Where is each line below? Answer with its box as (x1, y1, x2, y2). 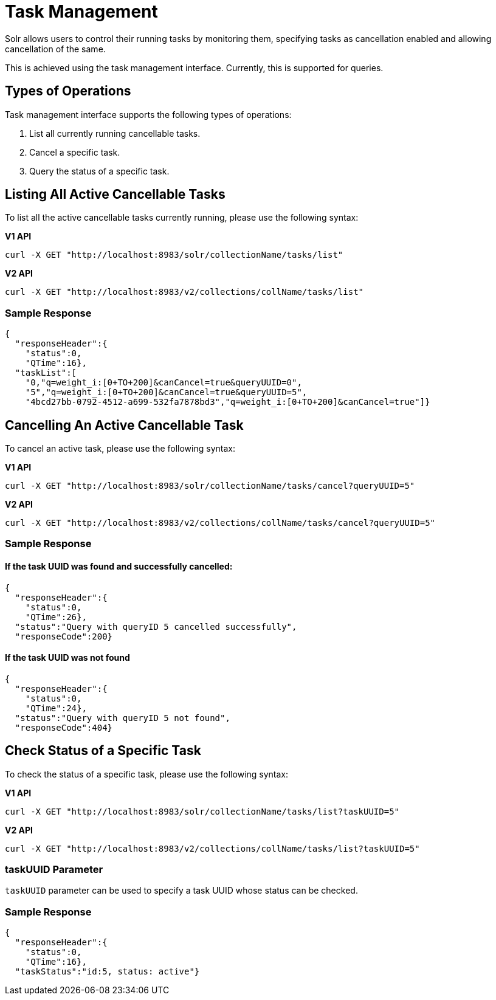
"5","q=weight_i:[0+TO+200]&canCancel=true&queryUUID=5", (25, 387, 308, 398)
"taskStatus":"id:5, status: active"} (15, 967, 200, 977)
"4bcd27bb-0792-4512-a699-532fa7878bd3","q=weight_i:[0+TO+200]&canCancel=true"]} (25, 397, 430, 407)
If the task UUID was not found (5, 652, 130, 663)
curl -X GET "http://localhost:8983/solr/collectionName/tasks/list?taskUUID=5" (5, 806, 400, 816)
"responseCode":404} (15, 722, 113, 733)
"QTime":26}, (25, 612, 87, 622)
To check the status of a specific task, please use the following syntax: (5, 768, 289, 779)
